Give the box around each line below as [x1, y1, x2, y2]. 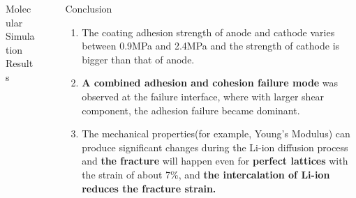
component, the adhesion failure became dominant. [82, 102, 300, 117]
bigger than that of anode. [82, 52, 195, 66]
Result [6, 56, 34, 70]
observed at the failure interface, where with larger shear [82, 89, 325, 103]
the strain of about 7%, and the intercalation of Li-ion [82, 167, 330, 181]
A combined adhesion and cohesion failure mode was [82, 75, 339, 90]
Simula [6, 29, 35, 43]
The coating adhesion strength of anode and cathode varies [82, 24, 335, 39]
